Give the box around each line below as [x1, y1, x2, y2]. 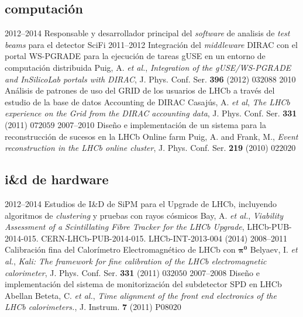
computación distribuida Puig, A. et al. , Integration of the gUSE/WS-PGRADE [5, 61, 291, 73]
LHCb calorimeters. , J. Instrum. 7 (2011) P [5, 301, 161, 313]
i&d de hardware [5, 170, 109, 188]
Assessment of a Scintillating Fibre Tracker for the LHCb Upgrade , [5, 220, 245, 233]
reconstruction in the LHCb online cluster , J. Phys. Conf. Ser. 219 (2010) [5, 142, 268, 154]
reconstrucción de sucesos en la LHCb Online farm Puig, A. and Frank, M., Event [5, 130, 298, 142]
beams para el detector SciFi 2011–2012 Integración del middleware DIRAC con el [5, 38, 298, 50]
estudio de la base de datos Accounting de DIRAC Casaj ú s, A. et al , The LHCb [5, 95, 290, 108]
